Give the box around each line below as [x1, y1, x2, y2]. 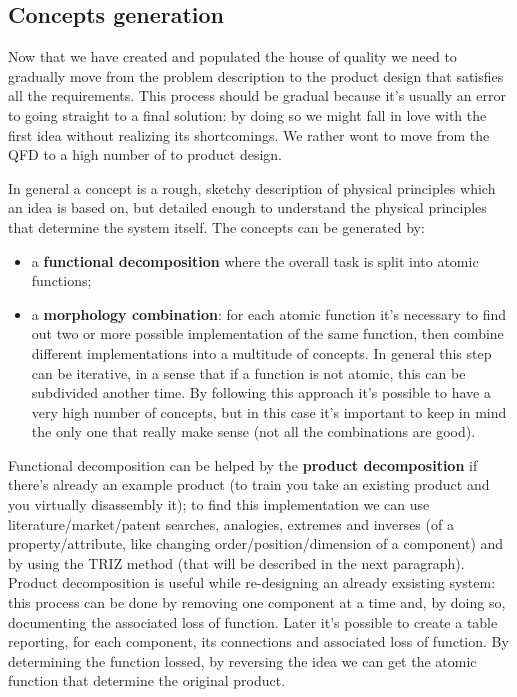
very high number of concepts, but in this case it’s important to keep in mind [31, 401, 507, 422]
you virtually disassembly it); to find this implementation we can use [8, 494, 430, 515]
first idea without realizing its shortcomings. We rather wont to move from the [8, 124, 490, 145]
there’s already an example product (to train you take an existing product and [8, 474, 490, 495]
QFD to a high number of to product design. [8, 144, 282, 165]
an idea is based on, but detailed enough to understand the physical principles [8, 197, 487, 218]
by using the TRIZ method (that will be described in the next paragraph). [8, 552, 465, 573]
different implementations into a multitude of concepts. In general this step [31, 342, 492, 363]
